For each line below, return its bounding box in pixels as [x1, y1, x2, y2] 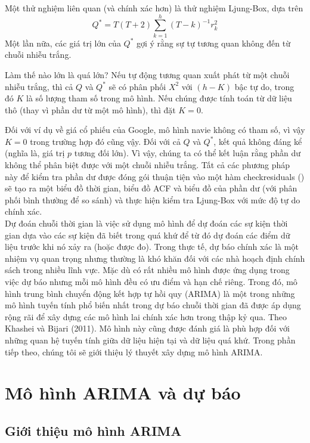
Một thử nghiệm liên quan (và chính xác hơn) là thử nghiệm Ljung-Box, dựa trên [5, 2, 303, 14]
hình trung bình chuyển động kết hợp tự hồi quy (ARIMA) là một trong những [5, 287, 295, 299]
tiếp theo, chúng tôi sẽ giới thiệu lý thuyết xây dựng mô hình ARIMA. [5, 345, 263, 358]
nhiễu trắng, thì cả [5, 80, 73, 92]
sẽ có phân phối [108, 80, 166, 92]
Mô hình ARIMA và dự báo [5, 380, 241, 405]
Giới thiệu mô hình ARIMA [5, 421, 182, 439]
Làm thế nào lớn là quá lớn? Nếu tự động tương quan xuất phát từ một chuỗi [5, 68, 290, 80]
